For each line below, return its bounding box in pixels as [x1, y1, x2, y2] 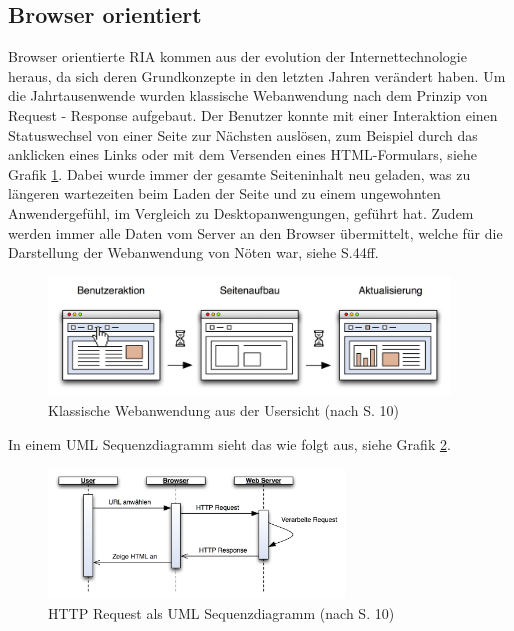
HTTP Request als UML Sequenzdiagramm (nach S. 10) [48, 602, 395, 623]
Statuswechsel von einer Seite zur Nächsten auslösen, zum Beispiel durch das [8, 124, 478, 145]
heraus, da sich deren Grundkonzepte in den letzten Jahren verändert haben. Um [8, 65, 506, 86]
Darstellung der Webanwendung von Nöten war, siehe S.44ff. [8, 242, 379, 263]
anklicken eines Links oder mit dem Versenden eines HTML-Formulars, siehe [8, 144, 477, 165]
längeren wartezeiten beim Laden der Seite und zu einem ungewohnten [8, 183, 441, 204]
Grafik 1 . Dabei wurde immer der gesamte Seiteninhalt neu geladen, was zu [8, 163, 471, 184]
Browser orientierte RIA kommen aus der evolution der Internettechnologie [8, 46, 467, 67]
